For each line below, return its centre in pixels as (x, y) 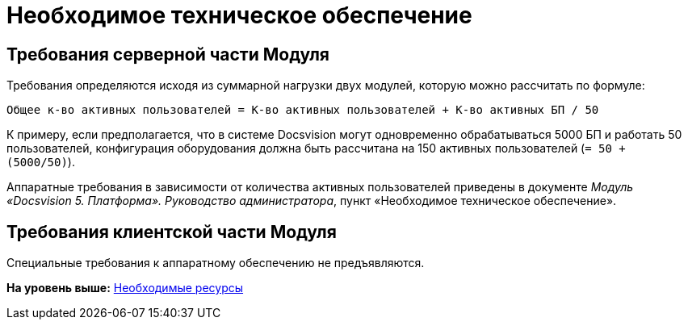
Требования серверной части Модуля (168, 54)
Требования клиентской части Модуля (172, 232)
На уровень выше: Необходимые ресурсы (125, 288)
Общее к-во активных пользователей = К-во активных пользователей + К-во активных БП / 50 (303, 110)
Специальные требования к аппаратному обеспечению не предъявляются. (216, 263)
